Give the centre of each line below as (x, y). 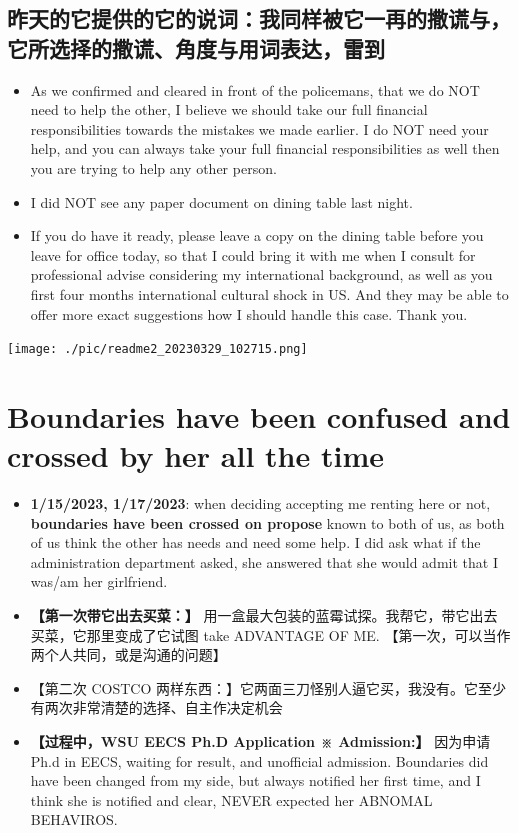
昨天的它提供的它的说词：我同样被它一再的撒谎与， (259, 18)
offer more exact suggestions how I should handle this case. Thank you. (249, 313)
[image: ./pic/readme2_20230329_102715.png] (157, 349)
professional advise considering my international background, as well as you (261, 274)
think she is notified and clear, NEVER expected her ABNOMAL (231, 799)
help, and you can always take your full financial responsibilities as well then (265, 148)
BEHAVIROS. (74, 819)
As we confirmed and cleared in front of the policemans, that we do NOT (255, 89)
